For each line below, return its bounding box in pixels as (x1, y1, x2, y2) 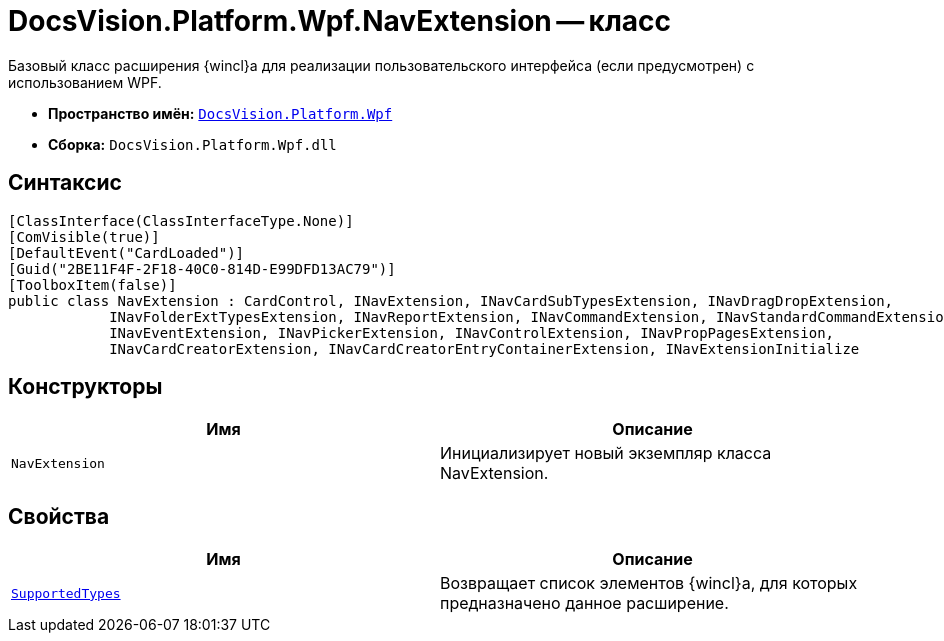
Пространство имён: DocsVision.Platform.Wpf (48, 104, 393, 122)
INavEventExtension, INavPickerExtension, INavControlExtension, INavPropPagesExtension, (109, 324, 835, 341)
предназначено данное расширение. (440, 593, 729, 614)
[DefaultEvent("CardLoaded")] (8, 244, 245, 261)
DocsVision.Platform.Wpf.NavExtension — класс (8, 4, 672, 38)
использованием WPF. (8, 73, 162, 91)
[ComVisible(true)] (8, 228, 160, 245)
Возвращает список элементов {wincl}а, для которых (440, 573, 858, 594)
